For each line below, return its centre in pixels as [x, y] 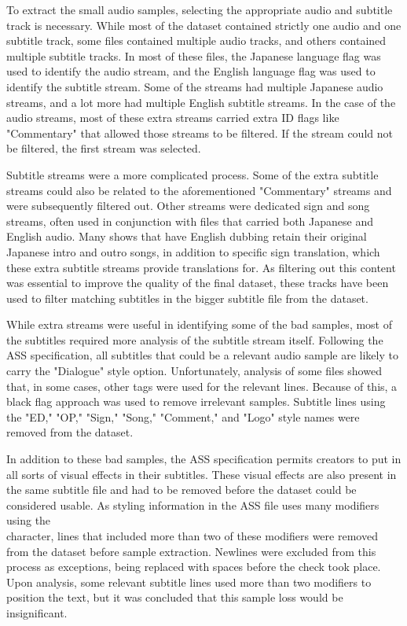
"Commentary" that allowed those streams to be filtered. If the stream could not [200, 133]
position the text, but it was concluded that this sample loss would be [175, 597]
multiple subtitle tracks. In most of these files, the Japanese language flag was [194, 55]
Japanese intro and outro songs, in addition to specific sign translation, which [193, 251]
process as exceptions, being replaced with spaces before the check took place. [194, 567]
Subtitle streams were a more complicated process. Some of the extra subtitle [192, 174]
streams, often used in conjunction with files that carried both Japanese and [190, 221]
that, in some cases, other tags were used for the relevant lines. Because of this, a [202, 386]
